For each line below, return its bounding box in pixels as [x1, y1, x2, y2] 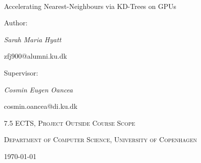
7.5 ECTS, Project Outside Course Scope [4, 117, 135, 128]
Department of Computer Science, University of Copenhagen [4, 134, 197, 145]
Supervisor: [4, 67, 38, 78]
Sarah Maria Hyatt [4, 34, 62, 44]
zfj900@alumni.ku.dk [4, 51, 67, 61]
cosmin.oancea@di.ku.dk [4, 101, 77, 111]
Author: [4, 17, 28, 28]
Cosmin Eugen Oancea [4, 84, 73, 94]
